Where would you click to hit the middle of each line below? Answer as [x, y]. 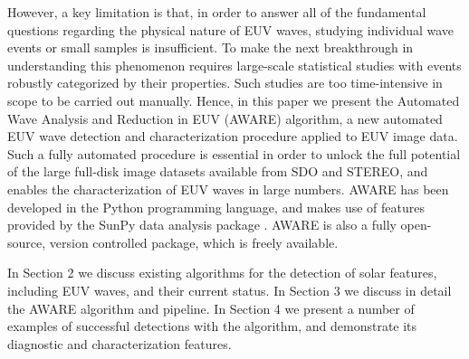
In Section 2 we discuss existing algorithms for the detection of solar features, [222, 273]
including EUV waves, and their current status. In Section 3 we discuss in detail [230, 290]
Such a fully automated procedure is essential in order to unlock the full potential [234, 153]
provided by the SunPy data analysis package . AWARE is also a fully [202, 225]
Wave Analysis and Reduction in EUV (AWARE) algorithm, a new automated [225, 118]
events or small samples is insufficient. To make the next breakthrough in [211, 47]
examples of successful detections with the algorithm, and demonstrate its [212, 326]
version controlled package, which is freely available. [194, 242]
